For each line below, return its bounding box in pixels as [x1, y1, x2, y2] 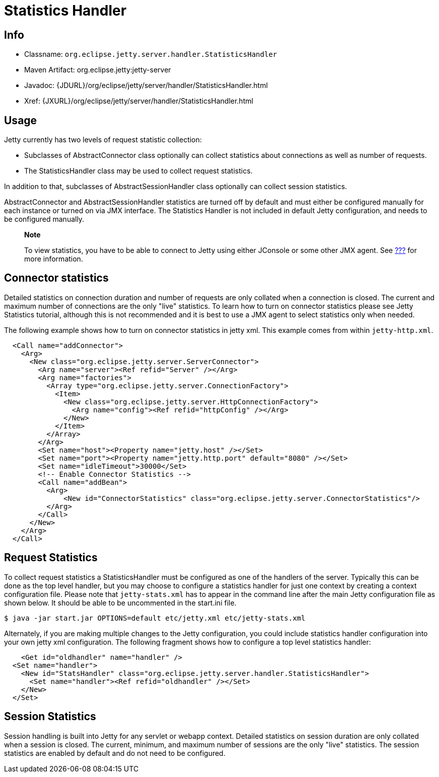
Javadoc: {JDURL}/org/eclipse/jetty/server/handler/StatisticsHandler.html [24, 81, 268, 90]
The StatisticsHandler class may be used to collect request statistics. [24, 166, 253, 176]
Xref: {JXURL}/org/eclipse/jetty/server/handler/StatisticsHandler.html [24, 97, 253, 106]
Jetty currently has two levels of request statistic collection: [4, 135, 202, 144]
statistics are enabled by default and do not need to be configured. [4, 748, 226, 757]
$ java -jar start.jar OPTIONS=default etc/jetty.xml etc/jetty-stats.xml [4, 614, 306, 622]
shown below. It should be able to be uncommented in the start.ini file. [4, 598, 237, 607]
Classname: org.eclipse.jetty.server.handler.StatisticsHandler [24, 50, 277, 59]
